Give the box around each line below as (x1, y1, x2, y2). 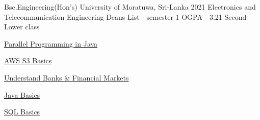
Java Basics (4, 89, 40, 100)
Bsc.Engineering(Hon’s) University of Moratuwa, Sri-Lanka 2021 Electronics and (4, 2, 256, 12)
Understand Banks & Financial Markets (4, 72, 129, 83)
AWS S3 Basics (4, 55, 52, 66)
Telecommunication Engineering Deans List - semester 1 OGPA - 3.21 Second (4, 11, 247, 22)
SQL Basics (4, 106, 40, 117)
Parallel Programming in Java (4, 38, 98, 49)
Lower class (4, 21, 40, 32)
